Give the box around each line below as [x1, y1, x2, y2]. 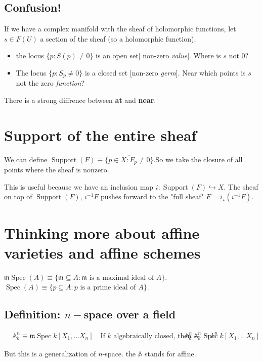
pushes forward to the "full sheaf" [101, 191, 204, 202]
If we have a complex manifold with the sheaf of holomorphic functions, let [4, 23, 236, 34]
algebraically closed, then [113, 332, 192, 340]
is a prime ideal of [80, 284, 136, 292]
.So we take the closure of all [153, 154, 243, 164]
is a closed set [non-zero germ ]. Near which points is [84, 67, 246, 78]
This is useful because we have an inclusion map [4, 181, 154, 192]
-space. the [102, 348, 136, 358]
